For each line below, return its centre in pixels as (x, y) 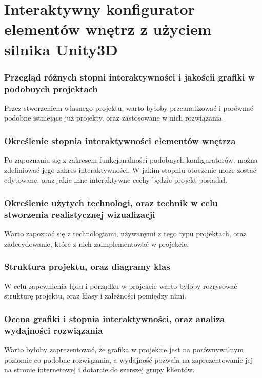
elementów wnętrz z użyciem (108, 29)
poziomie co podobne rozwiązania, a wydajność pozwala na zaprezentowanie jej (129, 359)
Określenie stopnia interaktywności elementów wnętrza (120, 141)
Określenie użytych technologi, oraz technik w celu (111, 203)
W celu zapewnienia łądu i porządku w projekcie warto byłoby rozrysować (121, 285)
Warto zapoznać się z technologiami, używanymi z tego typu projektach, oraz (126, 234)
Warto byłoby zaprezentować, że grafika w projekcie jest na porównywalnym (124, 349)
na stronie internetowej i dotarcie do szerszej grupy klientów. (99, 370)
